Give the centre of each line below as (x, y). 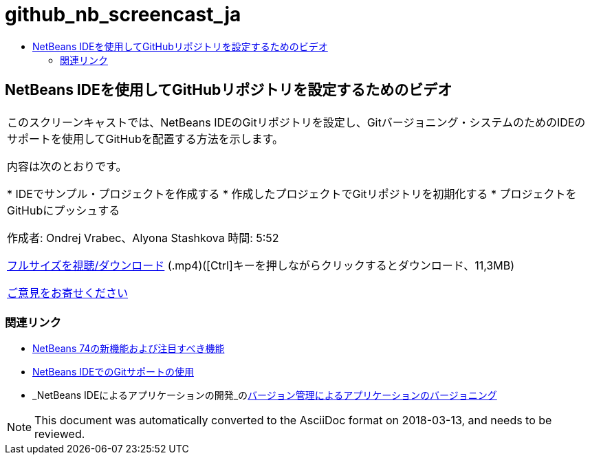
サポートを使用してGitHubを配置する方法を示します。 (145, 139)
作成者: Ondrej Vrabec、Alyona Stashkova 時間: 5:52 (143, 238)
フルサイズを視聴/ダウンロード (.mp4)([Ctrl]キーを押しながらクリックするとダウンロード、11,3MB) (261, 265)
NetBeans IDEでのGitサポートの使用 (113, 372)
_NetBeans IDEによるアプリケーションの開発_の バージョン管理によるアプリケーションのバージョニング (265, 395)
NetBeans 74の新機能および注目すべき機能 (129, 349)
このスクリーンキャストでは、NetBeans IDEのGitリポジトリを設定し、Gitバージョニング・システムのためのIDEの (296, 122)
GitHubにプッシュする (64, 210)
